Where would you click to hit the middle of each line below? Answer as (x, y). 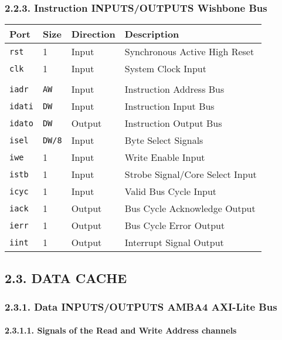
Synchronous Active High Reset (189, 52)
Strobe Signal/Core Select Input (191, 174)
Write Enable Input (165, 157)
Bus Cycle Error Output (175, 225)
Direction (93, 34)
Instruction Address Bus (174, 89)
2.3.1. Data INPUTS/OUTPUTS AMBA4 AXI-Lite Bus (141, 306)
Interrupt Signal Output (174, 243)
